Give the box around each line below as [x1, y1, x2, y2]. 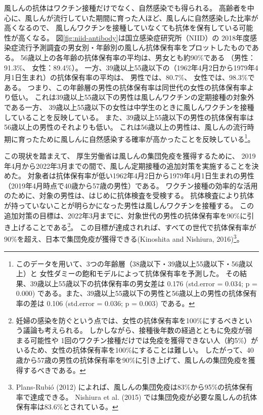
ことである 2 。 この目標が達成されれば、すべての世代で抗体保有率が [32, 220, 256, 232]
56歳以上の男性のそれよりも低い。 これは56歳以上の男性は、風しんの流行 [4, 122, 247, 132]
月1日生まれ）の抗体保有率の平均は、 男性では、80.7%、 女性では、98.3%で [4, 72, 255, 83]
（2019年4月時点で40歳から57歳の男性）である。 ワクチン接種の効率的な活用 [4, 180, 258, 191]
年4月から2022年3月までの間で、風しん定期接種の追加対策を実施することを [4, 160, 252, 171]
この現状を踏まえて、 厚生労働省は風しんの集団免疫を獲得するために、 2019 [4, 150, 256, 161]
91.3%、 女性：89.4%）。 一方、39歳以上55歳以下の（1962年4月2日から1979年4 [4, 62, 258, 72]
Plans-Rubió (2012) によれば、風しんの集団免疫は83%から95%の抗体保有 [16, 382, 253, 392]
